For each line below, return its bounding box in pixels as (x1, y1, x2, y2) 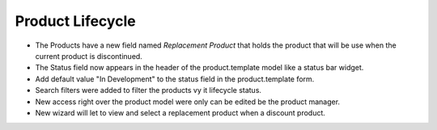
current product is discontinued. (35, 51, 143, 61)
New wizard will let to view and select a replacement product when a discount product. (35, 107, 325, 117)
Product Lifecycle (15, 12, 137, 30)
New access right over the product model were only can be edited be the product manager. (35, 97, 340, 107)
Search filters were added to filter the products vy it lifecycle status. (35, 86, 262, 95)
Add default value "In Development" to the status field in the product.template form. (35, 73, 315, 84)
